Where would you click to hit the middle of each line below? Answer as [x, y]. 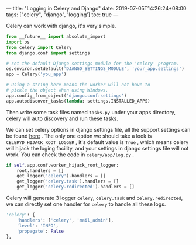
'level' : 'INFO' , [38, 226]
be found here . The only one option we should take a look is [79, 136]
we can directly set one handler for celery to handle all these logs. [86, 204]
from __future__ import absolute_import [56, 37]
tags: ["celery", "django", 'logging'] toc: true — [62, 15]
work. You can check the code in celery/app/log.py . [70, 155]
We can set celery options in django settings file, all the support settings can [98, 129]
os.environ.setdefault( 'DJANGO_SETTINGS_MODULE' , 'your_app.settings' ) [95, 69]
